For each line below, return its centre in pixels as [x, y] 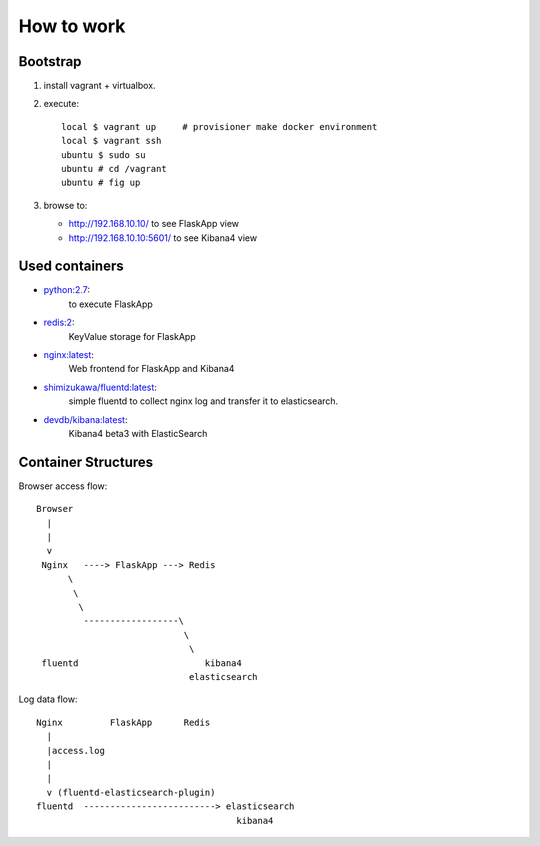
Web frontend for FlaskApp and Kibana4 [151, 369]
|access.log [75, 750]
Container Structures [86, 461]
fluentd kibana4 [141, 663]
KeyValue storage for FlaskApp [132, 336]
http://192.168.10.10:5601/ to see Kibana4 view [163, 237]
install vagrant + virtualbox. [99, 86]
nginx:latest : [69, 355]
